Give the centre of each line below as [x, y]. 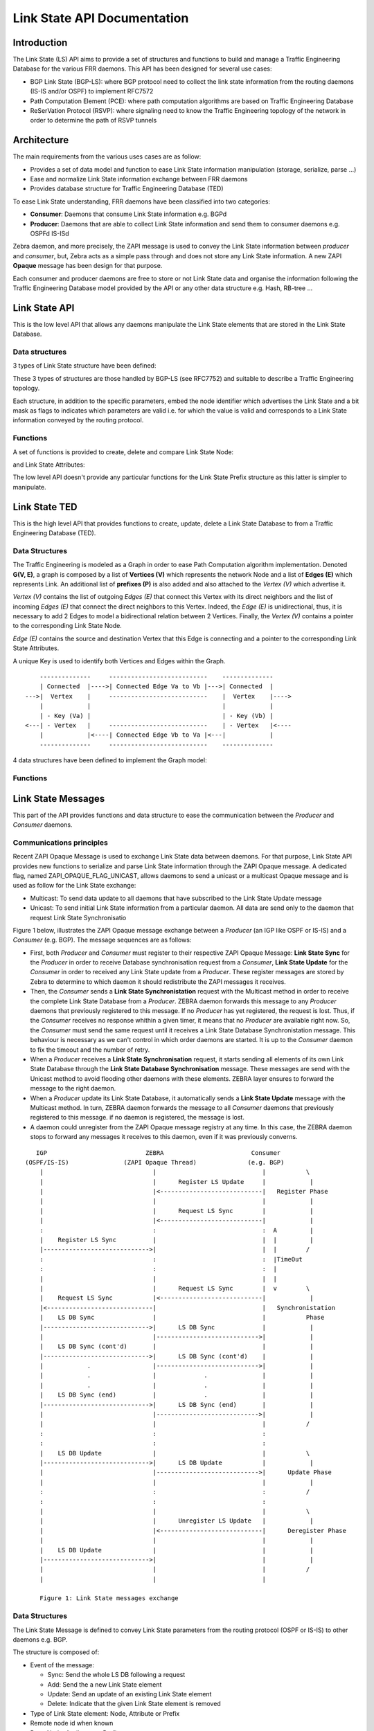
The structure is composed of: [56, 1652]
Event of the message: [62, 1665]
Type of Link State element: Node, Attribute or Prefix [105, 1713]
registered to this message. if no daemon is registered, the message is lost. [137, 1118]
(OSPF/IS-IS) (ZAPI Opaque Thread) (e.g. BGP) [155, 1162]
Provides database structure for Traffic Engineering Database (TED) [127, 189]
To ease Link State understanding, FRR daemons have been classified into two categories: [141, 201]
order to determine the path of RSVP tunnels [93, 120]
